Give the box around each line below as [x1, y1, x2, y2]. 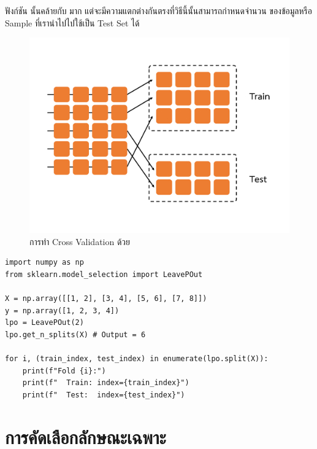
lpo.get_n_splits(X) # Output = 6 [5, 330, 146, 339]
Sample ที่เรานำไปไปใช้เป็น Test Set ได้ [5, 16, 140, 29]
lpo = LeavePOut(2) [5, 318, 84, 327]
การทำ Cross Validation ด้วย [29, 235, 131, 248]
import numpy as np [5, 258, 84, 267]
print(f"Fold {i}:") [22, 366, 106, 375]
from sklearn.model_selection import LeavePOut [5, 270, 203, 279]
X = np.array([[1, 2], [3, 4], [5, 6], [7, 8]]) [5, 294, 207, 303]
